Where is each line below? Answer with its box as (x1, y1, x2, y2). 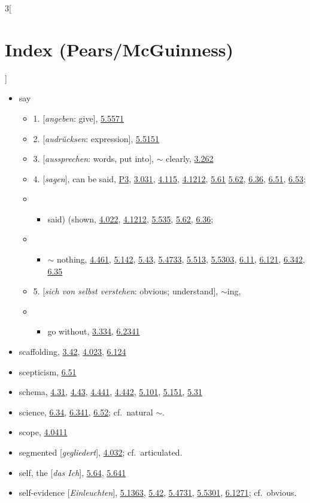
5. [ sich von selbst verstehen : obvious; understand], (33, 285, 218, 297)
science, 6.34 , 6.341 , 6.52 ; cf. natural (19, 405, 153, 418)
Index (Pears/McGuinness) (5, 37, 234, 61)
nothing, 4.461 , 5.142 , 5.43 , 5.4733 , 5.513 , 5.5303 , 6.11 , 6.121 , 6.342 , (56, 253, 305, 266)
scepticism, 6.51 (19, 365, 77, 378)
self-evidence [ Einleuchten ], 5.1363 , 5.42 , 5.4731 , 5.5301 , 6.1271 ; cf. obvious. (19, 486, 297, 499)
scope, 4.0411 (19, 426, 68, 438)
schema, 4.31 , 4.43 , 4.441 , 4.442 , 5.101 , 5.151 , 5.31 (19, 385, 203, 398)
